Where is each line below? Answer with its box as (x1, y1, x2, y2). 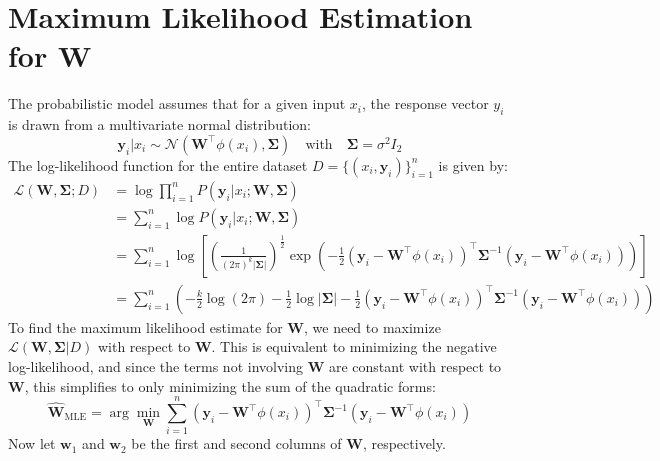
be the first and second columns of (131, 433, 342, 454)
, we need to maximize (304, 316, 441, 337)
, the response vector (362, 93, 489, 114)
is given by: (438, 154, 508, 175)
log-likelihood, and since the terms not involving (8, 356, 303, 377)
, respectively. (362, 433, 446, 454)
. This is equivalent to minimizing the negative (211, 336, 497, 357)
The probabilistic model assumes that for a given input (8, 93, 346, 114)
